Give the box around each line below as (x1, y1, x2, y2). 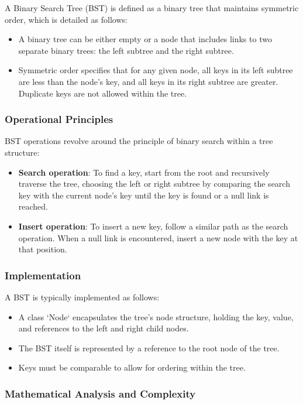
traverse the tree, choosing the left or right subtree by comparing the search (18, 177, 290, 190)
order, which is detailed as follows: (5, 13, 128, 25)
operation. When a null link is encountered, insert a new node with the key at (18, 231, 298, 244)
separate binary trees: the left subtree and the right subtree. (18, 44, 234, 56)
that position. (18, 243, 67, 255)
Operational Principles (5, 112, 113, 126)
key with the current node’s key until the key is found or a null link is (18, 189, 269, 201)
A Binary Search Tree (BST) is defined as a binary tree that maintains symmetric (5, 2, 299, 13)
